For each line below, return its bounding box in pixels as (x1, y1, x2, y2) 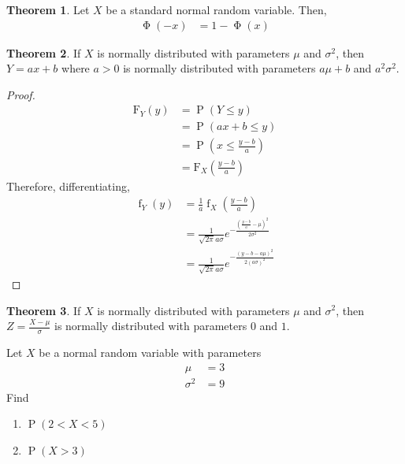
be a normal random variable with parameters (39, 343, 262, 360)
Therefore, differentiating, (6, 177, 130, 194)
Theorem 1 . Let (6, 2, 90, 17)
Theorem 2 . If (6, 44, 81, 61)
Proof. (6, 86, 35, 102)
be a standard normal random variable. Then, (106, 2, 327, 17)
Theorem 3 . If (6, 302, 81, 318)
